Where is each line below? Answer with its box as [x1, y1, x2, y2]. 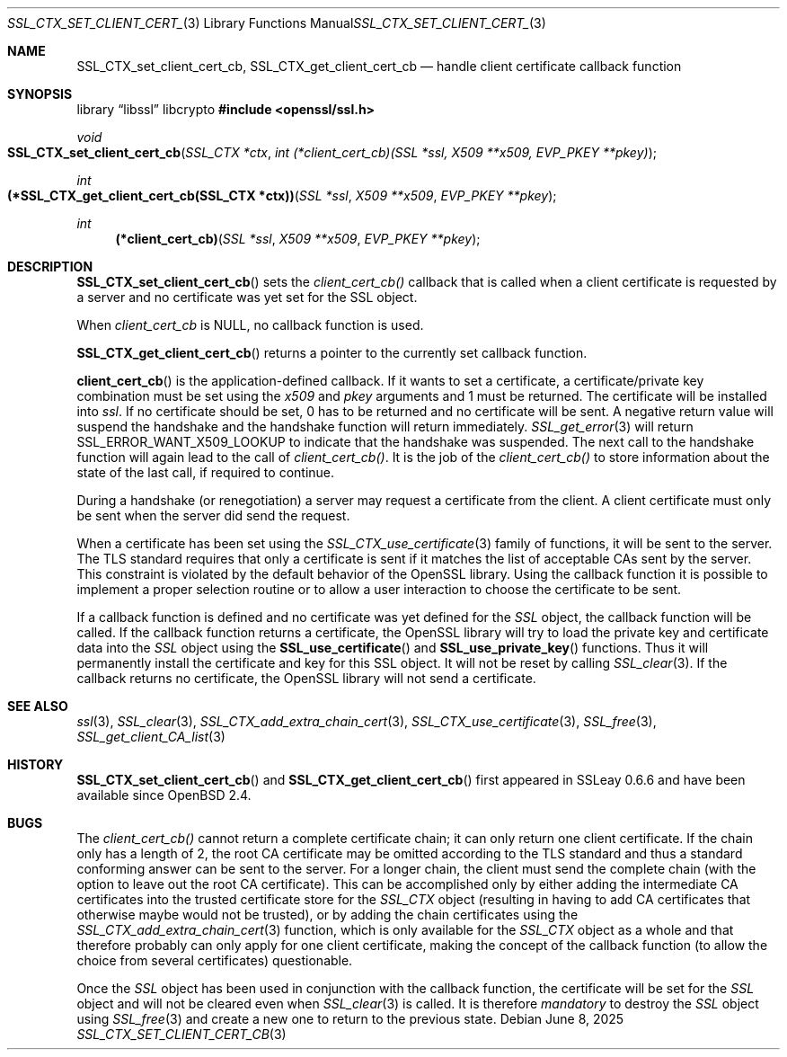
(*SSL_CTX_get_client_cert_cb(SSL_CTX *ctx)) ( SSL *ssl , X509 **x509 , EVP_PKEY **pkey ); [7, 188, 557, 203]
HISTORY [7, 757, 64, 772]
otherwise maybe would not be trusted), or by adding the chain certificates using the [76, 907, 579, 922]
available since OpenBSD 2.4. [76, 787, 252, 803]
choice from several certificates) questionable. [76, 953, 353, 968]
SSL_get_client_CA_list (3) [76, 729, 225, 744]
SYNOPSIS [7, 86, 73, 102]
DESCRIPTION [7, 259, 93, 274]
